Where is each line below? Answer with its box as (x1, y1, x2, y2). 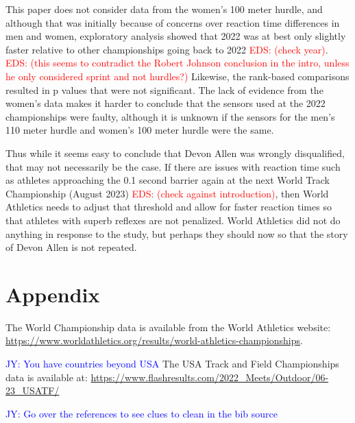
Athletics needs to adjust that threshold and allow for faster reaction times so (5, 200, 332, 214)
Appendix (5, 280, 100, 308)
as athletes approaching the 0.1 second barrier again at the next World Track (5, 173, 330, 187)
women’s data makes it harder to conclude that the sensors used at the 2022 (5, 96, 326, 110)
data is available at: (5, 370, 88, 384)
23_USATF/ (5, 383, 60, 398)
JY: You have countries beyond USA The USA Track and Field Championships (5, 356, 339, 370)
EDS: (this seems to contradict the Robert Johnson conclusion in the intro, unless (5, 56, 350, 70)
